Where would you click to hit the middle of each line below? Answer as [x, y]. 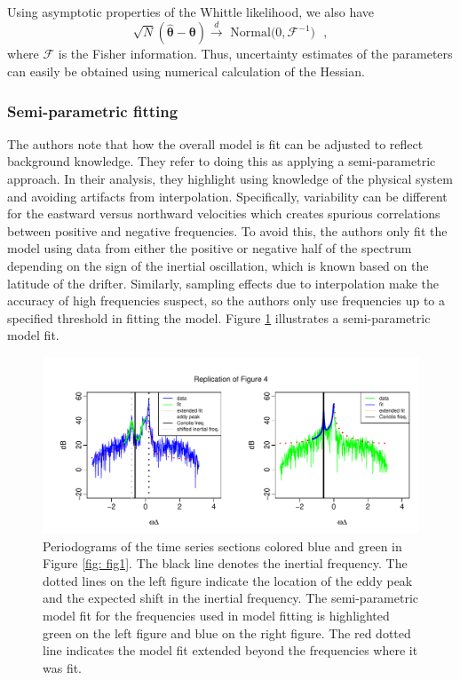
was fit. [63, 667]
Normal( [253, 33]
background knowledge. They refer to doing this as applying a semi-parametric [222, 161]
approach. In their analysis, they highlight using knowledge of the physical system [230, 178]
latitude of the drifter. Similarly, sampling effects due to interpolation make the [223, 283]
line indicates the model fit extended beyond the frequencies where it [230, 650]
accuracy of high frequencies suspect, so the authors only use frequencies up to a [226, 300]
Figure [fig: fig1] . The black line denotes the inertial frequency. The [225, 563]
